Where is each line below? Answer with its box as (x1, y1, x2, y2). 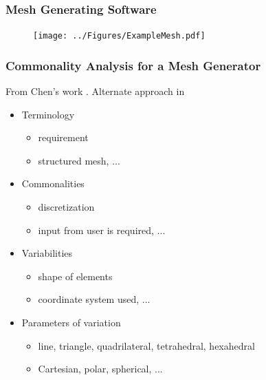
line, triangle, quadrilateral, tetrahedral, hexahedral (38, 338, 255, 352)
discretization (38, 200, 95, 214)
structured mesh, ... (38, 153, 120, 167)
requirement (38, 130, 89, 145)
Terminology (21, 107, 75, 121)
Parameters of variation (21, 315, 121, 330)
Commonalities (21, 176, 85, 191)
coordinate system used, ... (38, 292, 151, 306)
